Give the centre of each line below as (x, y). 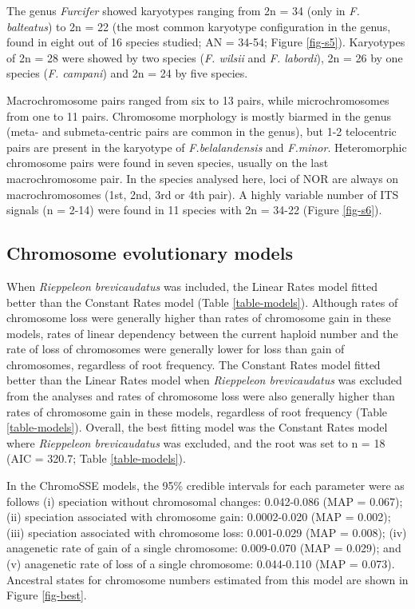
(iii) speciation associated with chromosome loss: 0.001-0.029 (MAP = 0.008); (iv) (207, 532)
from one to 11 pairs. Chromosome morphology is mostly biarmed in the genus (199, 115)
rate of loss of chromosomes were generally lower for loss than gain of (176, 349)
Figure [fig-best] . (47, 595)
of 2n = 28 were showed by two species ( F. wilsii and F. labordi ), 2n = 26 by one (205, 57)
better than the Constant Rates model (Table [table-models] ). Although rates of (202, 302)
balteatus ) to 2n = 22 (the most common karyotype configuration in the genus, (199, 26)
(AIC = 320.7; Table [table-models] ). (96, 458)
